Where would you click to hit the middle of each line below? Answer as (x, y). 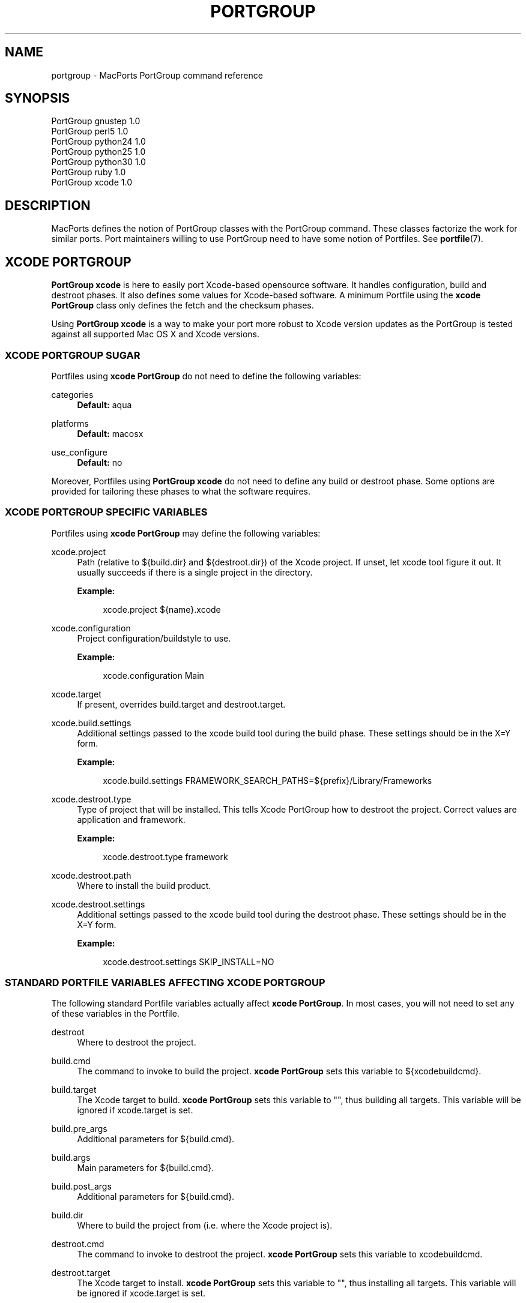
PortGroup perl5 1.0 (90, 131)
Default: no (100, 462)
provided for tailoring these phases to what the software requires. (181, 491)
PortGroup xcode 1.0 (92, 182)
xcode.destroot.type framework (165, 856)
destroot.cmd (78, 1244)
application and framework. (131, 819)
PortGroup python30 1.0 (98, 162)
